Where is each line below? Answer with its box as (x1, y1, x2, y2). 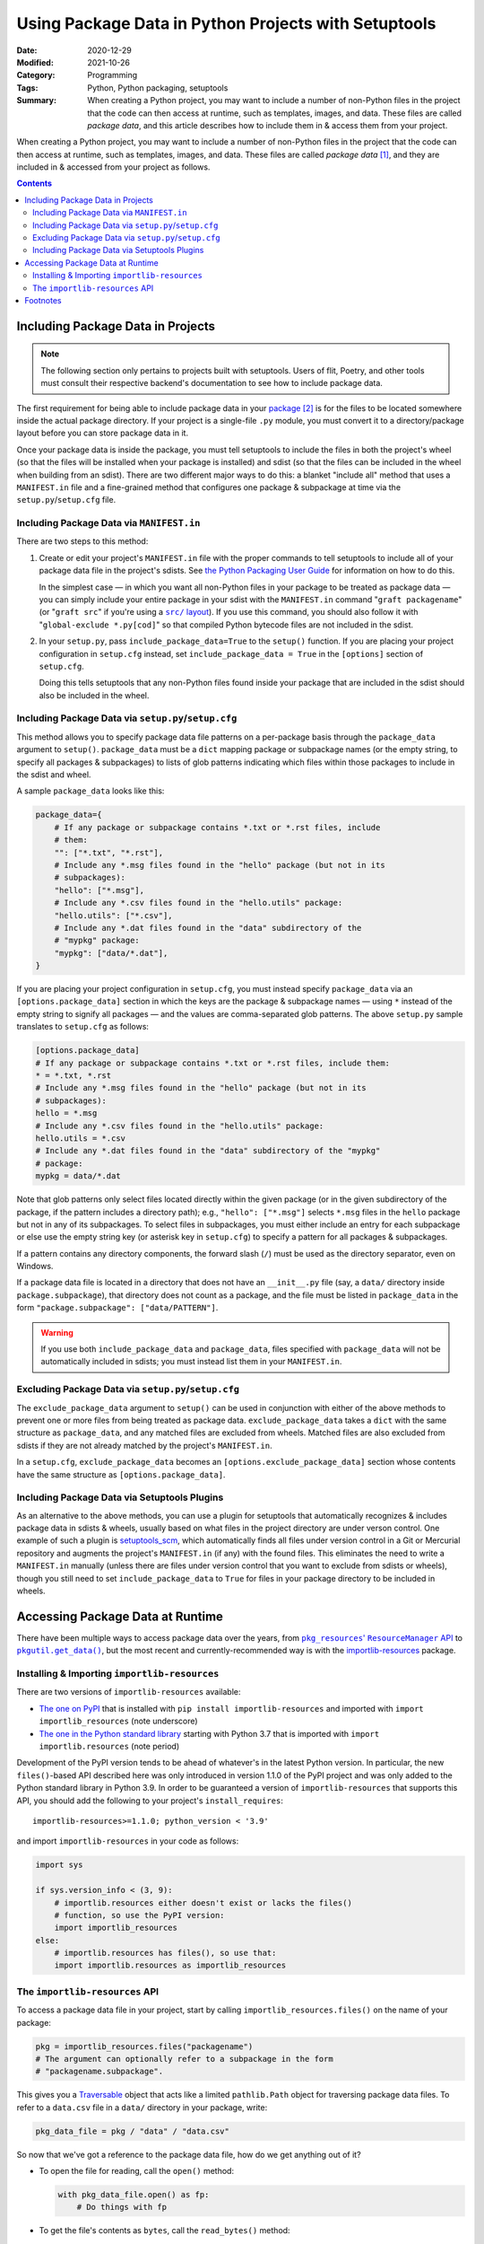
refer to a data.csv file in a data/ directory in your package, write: (16, 2101, 268, 2113)
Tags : (16, 82, 39, 93)
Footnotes (24, 294, 62, 305)
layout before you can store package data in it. (16, 427, 188, 439)
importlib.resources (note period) (39, 1741, 180, 1751)
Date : (16, 45, 38, 56)
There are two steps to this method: (16, 536, 149, 547)
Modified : (16, 57, 54, 67)
